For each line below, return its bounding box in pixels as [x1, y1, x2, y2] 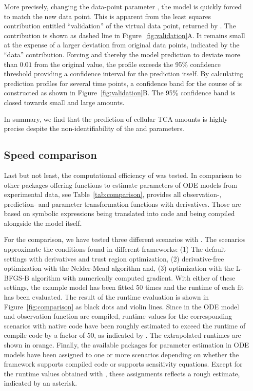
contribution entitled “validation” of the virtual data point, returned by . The [4, 21, 236, 31]
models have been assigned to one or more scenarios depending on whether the [4, 349, 239, 359]
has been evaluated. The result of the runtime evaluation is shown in [4, 292, 209, 302]
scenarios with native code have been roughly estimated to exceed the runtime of [4, 320, 246, 330]
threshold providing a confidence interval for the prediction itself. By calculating [4, 68, 244, 79]
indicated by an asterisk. [4, 378, 77, 388]
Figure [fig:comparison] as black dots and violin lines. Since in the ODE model [4, 301, 239, 311]
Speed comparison [4, 147, 97, 162]
